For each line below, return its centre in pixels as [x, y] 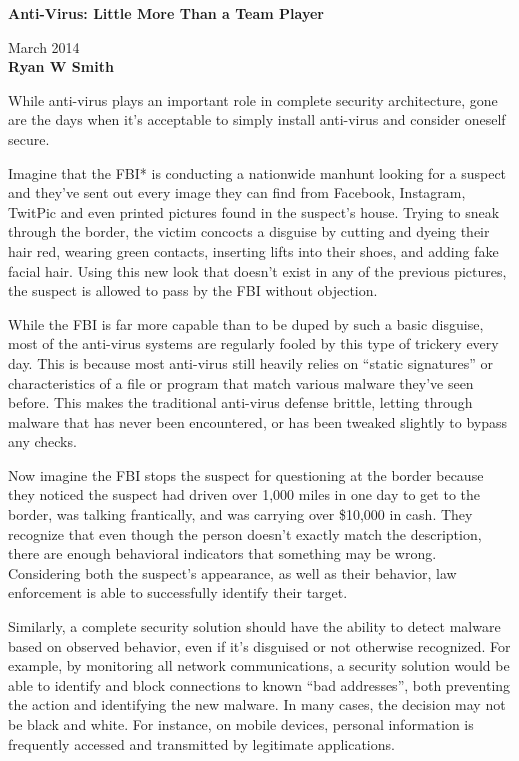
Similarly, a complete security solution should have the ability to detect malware [254, 626]
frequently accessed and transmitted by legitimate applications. [201, 743]
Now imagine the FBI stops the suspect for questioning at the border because [246, 474]
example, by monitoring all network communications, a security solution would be [259, 665]
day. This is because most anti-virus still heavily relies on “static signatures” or [251, 362]
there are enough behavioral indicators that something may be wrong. [222, 553]
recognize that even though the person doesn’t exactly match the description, [245, 533]
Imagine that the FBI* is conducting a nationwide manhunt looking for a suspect [257, 172]
